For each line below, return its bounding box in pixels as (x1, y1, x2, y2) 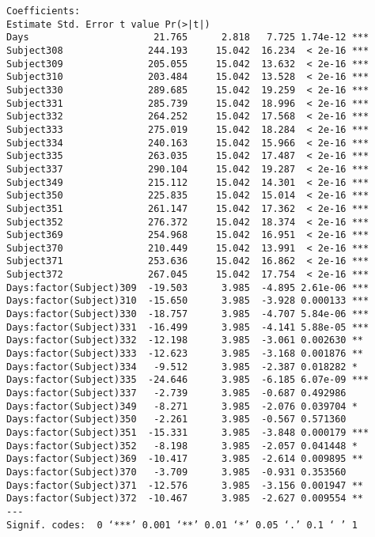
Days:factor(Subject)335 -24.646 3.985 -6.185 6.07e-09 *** (6, 374, 369, 386)
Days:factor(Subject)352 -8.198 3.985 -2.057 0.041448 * (6, 440, 358, 452)
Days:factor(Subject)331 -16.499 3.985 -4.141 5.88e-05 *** (6, 321, 369, 333)
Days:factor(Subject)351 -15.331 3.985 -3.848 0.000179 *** (6, 427, 369, 438)
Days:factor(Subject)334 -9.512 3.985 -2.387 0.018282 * (6, 361, 358, 372)
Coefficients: (6, 6, 81, 17)
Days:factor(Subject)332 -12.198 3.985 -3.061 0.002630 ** (6, 335, 364, 346)
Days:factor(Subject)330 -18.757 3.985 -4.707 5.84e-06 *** (6, 308, 369, 320)
